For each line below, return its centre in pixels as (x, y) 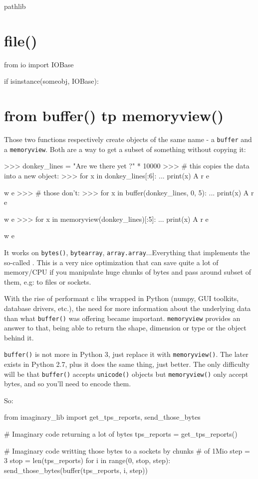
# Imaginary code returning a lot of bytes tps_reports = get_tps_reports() (121, 434)
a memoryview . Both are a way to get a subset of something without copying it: (125, 149)
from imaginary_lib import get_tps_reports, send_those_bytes (102, 417)
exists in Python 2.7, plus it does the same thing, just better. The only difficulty (127, 364)
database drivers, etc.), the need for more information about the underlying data (128, 308)
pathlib (15, 6)
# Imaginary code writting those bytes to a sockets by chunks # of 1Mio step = (127, 450)
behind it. (19, 337)
